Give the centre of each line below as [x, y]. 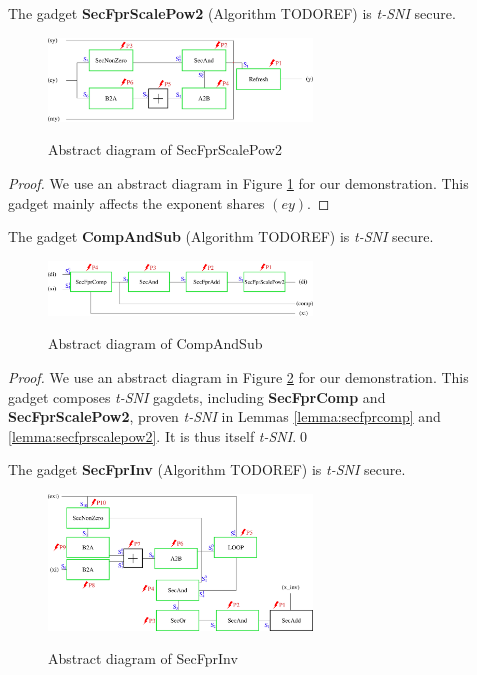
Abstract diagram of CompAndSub [155, 343]
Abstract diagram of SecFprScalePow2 [165, 149]
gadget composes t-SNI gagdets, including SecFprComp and [197, 396]
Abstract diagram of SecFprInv [143, 658]
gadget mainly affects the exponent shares [136, 202]
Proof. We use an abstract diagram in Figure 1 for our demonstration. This [238, 183]
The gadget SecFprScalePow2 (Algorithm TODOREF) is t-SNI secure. [232, 13]
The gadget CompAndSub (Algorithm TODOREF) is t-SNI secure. [221, 236]
